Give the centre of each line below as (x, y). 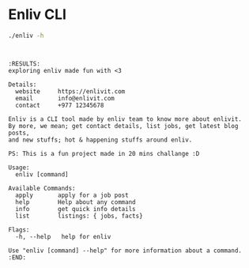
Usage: (19, 168)
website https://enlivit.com (70, 91)
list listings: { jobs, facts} (79, 216)
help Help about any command (75, 202)
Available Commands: (42, 188)
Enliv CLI (38, 15)
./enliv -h (26, 36)
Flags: (19, 230)
